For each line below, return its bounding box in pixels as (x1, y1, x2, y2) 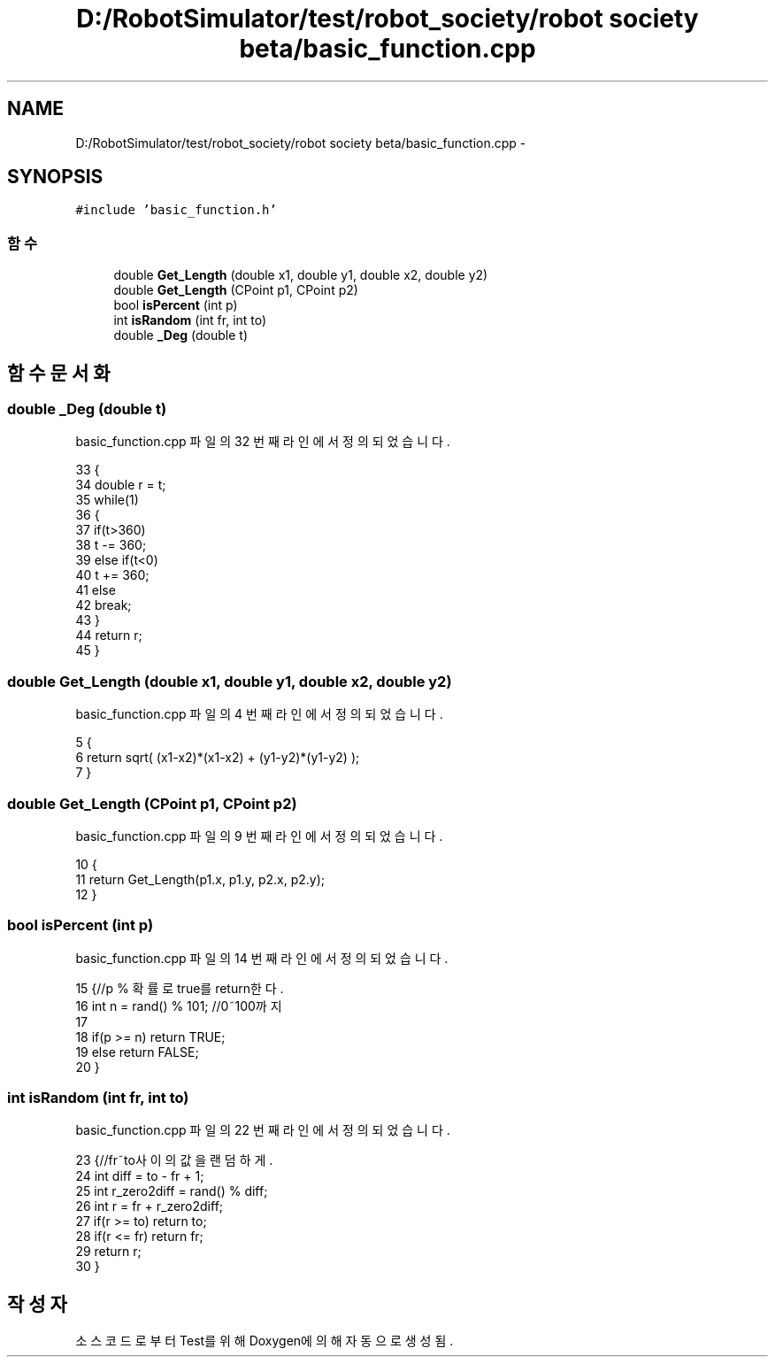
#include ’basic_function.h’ (75, 203, 277, 218)
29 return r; (75, 1244, 142, 1260)
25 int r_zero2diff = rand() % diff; (75, 1183, 268, 1199)
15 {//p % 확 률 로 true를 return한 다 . (75, 980, 284, 996)
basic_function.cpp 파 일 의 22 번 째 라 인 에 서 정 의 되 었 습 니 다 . (75, 1122, 450, 1138)
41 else (75, 582, 116, 598)
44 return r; (75, 628, 142, 643)
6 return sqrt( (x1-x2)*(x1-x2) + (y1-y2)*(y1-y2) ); (75, 750, 360, 766)
